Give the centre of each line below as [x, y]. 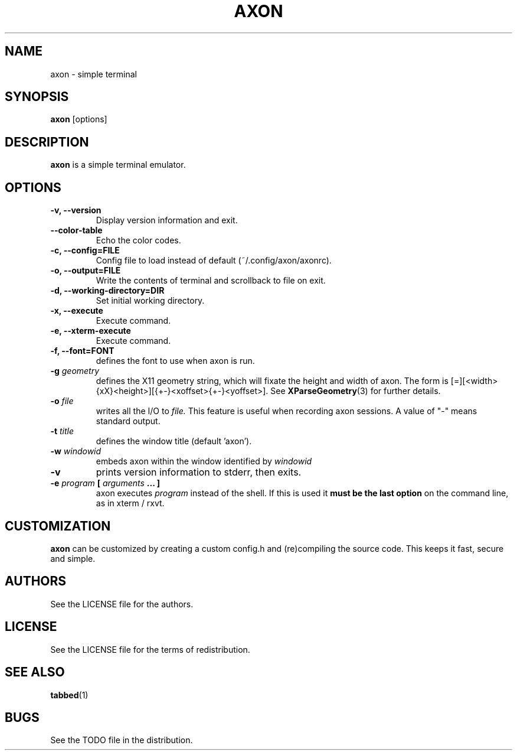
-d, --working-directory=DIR [107, 291]
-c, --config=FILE [85, 250]
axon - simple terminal [94, 74]
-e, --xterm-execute [91, 331]
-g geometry [75, 371]
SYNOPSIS [37, 97]
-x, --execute [77, 311]
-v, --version [76, 210]
